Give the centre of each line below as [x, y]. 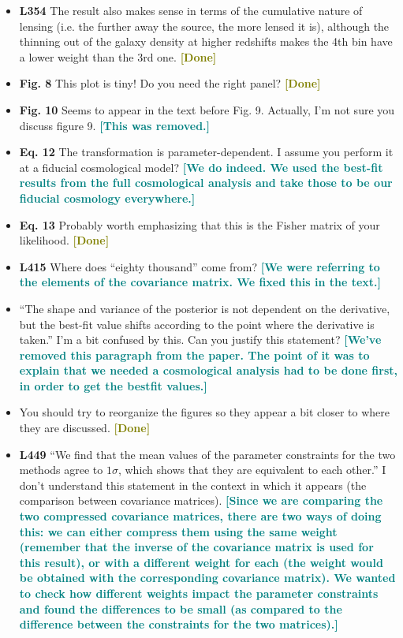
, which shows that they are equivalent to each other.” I [252, 470]
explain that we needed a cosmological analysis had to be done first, [208, 370]
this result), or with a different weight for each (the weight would [201, 562]
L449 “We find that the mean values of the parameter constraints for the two [207, 454]
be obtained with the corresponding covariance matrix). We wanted [207, 578]
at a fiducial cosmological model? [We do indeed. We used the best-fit [201, 167]
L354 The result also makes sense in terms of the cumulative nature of [191, 10]
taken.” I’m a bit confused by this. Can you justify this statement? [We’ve [200, 340]
